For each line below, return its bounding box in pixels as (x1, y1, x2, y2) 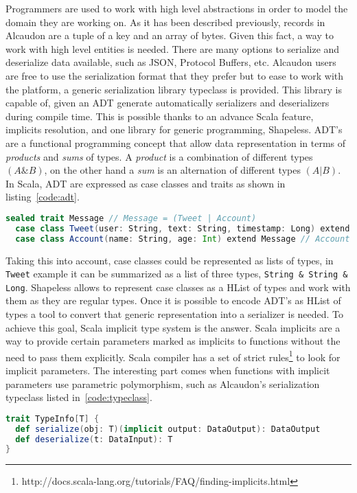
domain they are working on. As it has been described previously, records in (5, 14, 325, 29)
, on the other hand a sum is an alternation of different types (44, 163, 301, 177)
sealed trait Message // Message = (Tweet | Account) (5, 213, 257, 223)
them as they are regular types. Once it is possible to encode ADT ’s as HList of (5, 293, 341, 308)
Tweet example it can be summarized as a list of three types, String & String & (5, 266, 348, 281)
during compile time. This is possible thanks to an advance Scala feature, (5, 108, 314, 123)
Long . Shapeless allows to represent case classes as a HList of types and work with (5, 279, 351, 294)
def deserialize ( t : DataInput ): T (15, 434, 173, 444)
